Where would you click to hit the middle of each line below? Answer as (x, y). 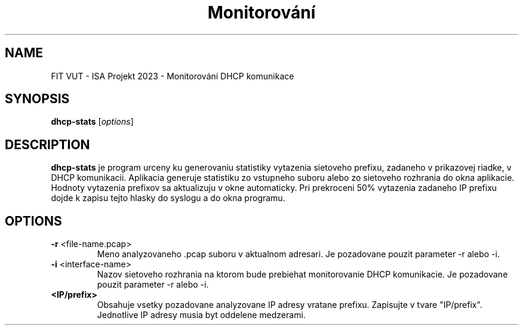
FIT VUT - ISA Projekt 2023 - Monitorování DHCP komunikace (173, 76)
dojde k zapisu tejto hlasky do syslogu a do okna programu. (168, 198)
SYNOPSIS (37, 99)
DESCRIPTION (47, 144)
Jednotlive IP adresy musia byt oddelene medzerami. (201, 315)
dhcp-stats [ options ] (92, 122)
